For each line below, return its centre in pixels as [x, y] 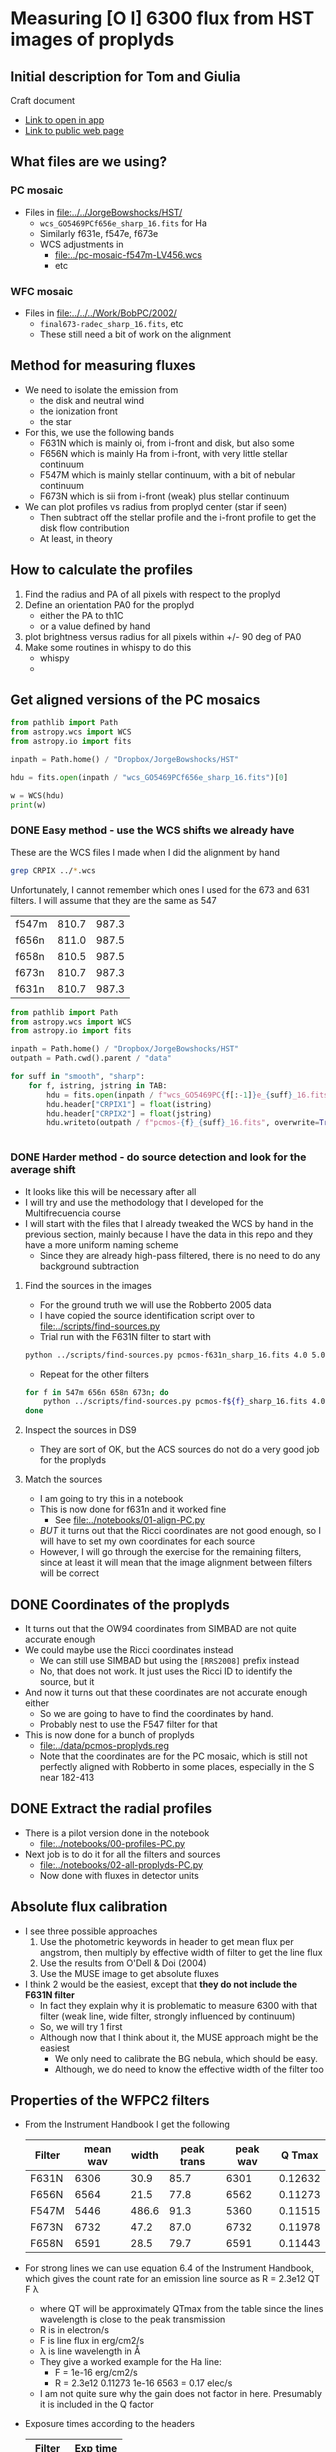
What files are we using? [89, 162]
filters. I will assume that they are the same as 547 [113, 900]
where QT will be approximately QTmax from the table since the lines [181, 2309]
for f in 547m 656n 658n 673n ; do [96, 1392]
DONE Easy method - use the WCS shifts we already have [152, 830]
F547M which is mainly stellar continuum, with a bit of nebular [167, 474]
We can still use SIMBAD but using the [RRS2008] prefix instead [169, 1660]
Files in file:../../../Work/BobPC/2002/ [101, 313]
